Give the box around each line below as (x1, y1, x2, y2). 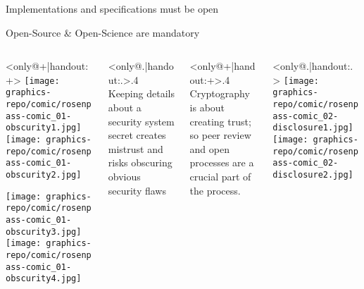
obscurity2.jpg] (6, 170, 82, 180)
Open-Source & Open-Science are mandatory (6, 25, 200, 39)
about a (108, 99, 142, 114)
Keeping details (108, 86, 175, 101)
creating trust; (189, 113, 251, 128)
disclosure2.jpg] (272, 170, 353, 180)
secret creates (108, 128, 166, 142)
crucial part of (189, 168, 251, 183)
